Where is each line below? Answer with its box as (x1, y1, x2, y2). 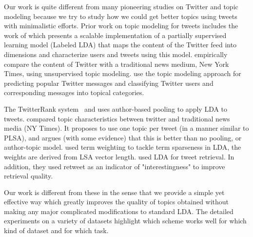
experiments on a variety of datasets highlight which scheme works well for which (4, 216, 247, 226)
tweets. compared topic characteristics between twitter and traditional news (4, 113, 230, 123)
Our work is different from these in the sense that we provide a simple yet (4, 187, 225, 197)
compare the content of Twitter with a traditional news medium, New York (4, 59, 229, 69)
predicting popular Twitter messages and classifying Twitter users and (4, 78, 214, 88)
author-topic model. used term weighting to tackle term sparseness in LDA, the (4, 142, 241, 152)
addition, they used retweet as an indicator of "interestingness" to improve (4, 161, 225, 171)
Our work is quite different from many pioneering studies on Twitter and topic (4, 1, 238, 11)
